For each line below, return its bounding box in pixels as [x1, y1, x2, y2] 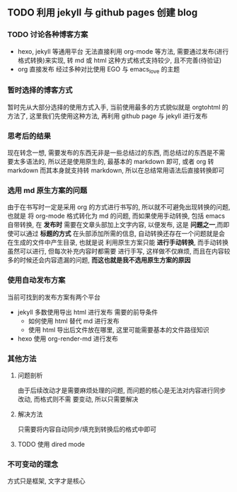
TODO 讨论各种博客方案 [7, 30, 88, 40]
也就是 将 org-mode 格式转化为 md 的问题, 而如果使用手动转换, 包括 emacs [7, 211, 225, 221]
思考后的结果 [7, 131, 52, 141]
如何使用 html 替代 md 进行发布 [28, 317, 120, 325]
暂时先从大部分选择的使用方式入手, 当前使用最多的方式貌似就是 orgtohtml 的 [7, 102, 229, 111]
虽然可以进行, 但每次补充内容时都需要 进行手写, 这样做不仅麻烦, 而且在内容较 [7, 247, 231, 256]
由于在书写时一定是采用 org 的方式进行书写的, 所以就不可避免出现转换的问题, [7, 203, 231, 211]
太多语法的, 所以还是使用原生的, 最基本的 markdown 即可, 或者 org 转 [13, 158, 214, 166]
